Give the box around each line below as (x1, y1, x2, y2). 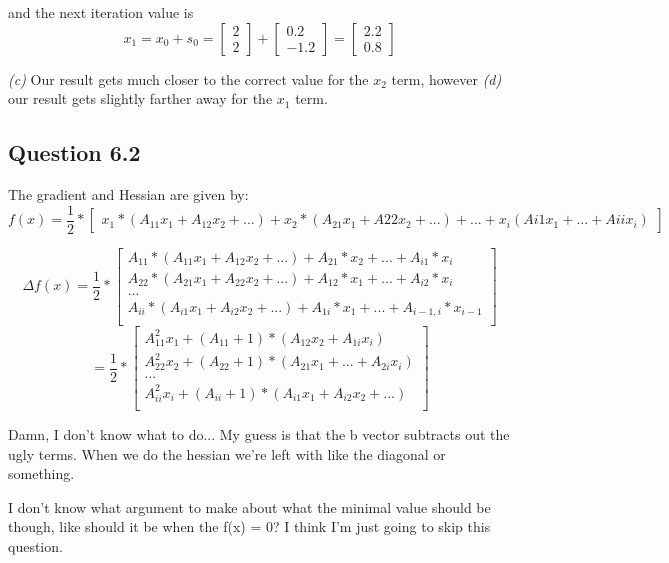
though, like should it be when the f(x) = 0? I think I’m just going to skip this (8, 516, 491, 537)
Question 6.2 (8, 137, 141, 168)
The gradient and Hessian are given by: (8, 183, 249, 204)
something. (8, 463, 75, 484)
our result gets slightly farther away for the (8, 88, 273, 109)
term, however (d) (391, 68, 502, 89)
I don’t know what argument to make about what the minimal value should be (8, 496, 491, 517)
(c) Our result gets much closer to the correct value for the (8, 68, 369, 89)
